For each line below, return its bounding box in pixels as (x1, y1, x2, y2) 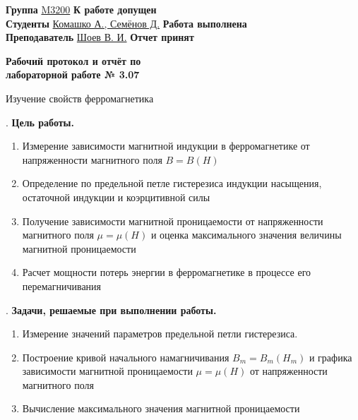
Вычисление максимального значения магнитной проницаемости (22, 401, 300, 416)
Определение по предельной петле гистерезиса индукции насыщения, (22, 176, 322, 191)
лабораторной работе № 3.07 (6, 67, 140, 82)
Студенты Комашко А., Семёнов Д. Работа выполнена (6, 16, 247, 30)
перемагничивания (22, 278, 102, 293)
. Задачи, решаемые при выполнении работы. (6, 302, 217, 317)
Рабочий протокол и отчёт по (6, 53, 141, 68)
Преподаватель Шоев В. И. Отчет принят (6, 30, 194, 44)
